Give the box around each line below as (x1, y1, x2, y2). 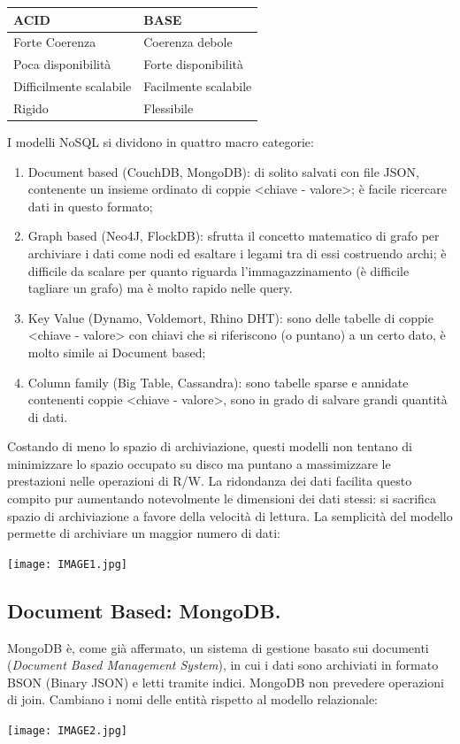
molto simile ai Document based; (27, 342, 206, 361)
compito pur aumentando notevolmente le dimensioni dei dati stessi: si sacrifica (7, 489, 437, 508)
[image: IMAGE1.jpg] (7, 557, 128, 571)
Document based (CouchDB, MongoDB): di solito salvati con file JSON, (27, 162, 419, 180)
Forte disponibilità (143, 55, 244, 73)
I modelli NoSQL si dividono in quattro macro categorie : (7, 132, 314, 150)
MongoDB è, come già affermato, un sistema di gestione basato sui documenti (7, 638, 429, 656)
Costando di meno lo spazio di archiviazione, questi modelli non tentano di (7, 437, 413, 456)
